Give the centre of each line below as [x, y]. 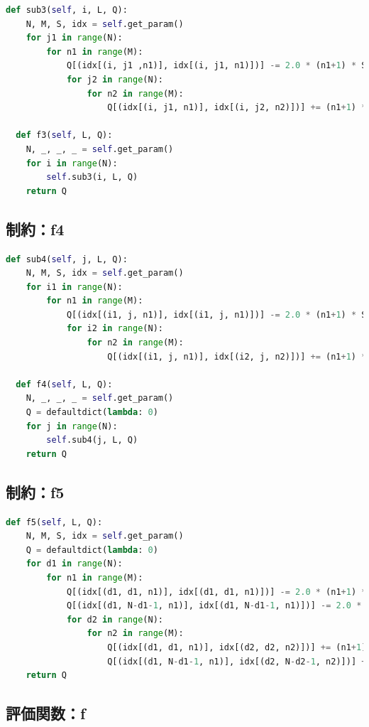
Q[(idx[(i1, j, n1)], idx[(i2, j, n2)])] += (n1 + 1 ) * [237, 356]
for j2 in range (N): [115, 79]
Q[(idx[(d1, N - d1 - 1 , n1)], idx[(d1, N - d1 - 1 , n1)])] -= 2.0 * [214, 606]
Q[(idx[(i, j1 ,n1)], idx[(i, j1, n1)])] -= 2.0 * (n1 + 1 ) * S [216, 66]
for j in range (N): [72, 426]
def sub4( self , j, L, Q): [67, 259]
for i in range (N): [72, 163]
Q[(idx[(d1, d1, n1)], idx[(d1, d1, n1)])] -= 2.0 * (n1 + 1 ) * [216, 592]
